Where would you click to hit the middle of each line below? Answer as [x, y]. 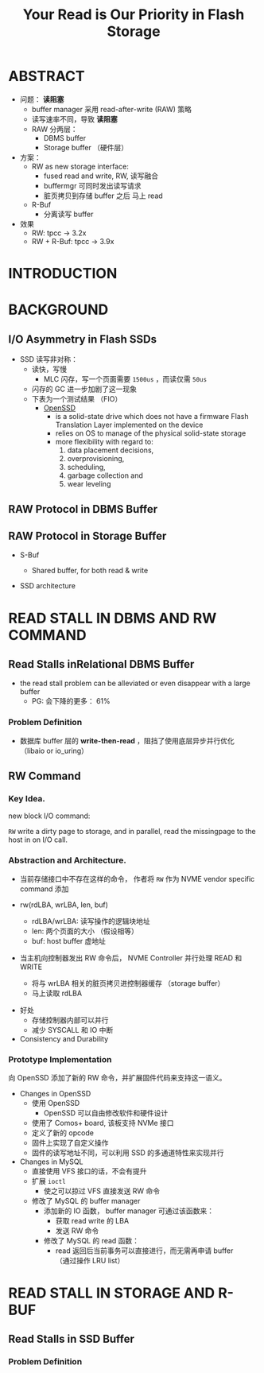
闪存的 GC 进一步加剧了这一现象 [84, 389]
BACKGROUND [58, 310]
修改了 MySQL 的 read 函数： [91, 1240]
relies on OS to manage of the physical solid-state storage [151, 433]
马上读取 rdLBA [56, 993]
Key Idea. [27, 798]
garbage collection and [105, 475]
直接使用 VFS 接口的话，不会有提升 [89, 1171]
